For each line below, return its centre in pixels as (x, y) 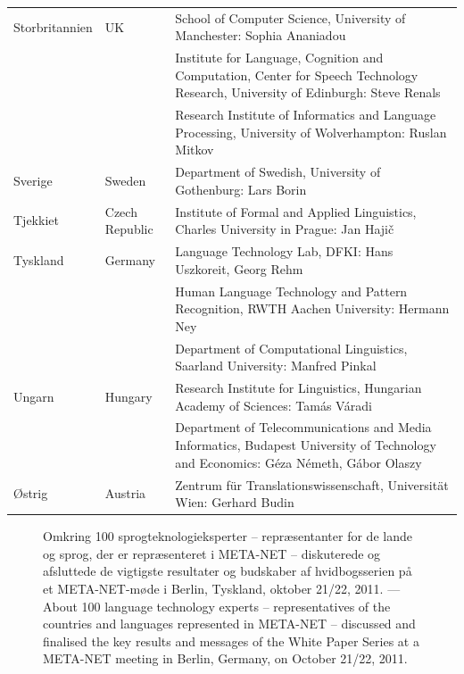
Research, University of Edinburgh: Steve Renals (308, 92)
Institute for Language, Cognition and (279, 58)
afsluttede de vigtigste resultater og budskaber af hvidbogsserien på (228, 571)
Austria (125, 493)
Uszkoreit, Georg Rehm (239, 268)
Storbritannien (53, 26)
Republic (129, 229)
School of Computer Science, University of (290, 17)
